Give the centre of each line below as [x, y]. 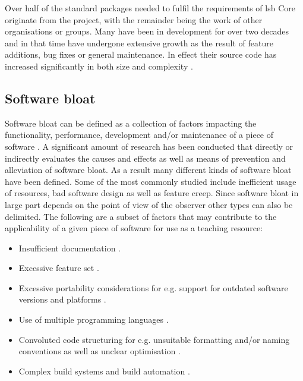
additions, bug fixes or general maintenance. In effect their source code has [141, 54]
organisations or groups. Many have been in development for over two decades [147, 31]
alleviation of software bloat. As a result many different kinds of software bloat [148, 170]
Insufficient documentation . [70, 248]
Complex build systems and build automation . [104, 371]
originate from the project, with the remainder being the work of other [134, 19]
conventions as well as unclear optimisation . [100, 351]
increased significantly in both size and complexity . [99, 66]
